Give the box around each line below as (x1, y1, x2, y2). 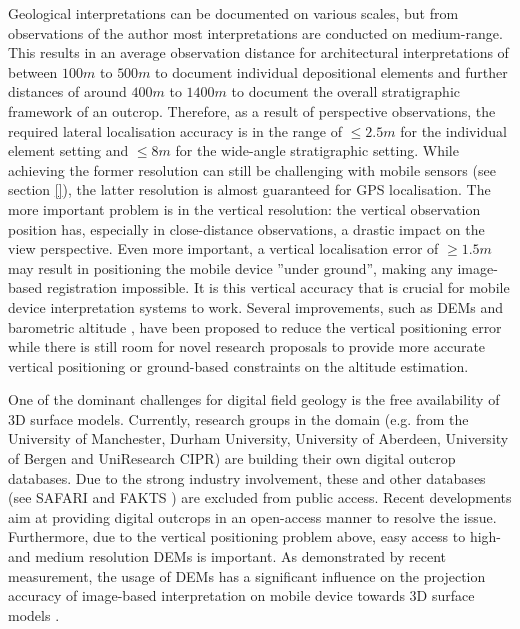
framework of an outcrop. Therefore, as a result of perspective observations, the (8, 100, 496, 121)
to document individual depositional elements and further (155, 61, 508, 82)
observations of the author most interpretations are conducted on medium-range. (8, 22, 503, 43)
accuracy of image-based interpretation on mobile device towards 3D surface (8, 585, 475, 606)
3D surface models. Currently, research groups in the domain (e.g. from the (8, 408, 469, 429)
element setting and (8, 140, 129, 161)
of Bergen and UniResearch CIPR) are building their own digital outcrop (8, 448, 456, 469)
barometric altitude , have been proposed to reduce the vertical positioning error (8, 316, 502, 337)
